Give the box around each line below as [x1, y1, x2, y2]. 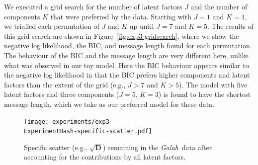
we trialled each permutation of [4, 21, 99, 31]
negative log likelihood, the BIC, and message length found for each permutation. [4, 40, 252, 51]
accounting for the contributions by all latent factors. [24, 152, 186, 162]
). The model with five [178, 79, 248, 89]
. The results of [207, 21, 254, 31]
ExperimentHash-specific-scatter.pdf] [24, 128, 152, 135]
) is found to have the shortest [158, 89, 251, 99]
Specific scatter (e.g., [24, 142, 87, 152]
